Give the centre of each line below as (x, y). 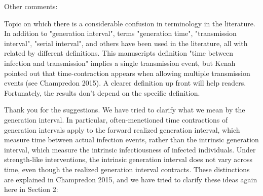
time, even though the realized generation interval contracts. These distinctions (127, 169)
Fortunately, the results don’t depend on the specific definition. (102, 92)
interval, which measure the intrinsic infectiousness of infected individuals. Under (130, 149)
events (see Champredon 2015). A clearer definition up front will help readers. (125, 83)
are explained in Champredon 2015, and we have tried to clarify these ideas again (131, 179)
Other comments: (31, 6)
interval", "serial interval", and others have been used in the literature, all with (126, 43)
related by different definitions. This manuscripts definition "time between (119, 53)
